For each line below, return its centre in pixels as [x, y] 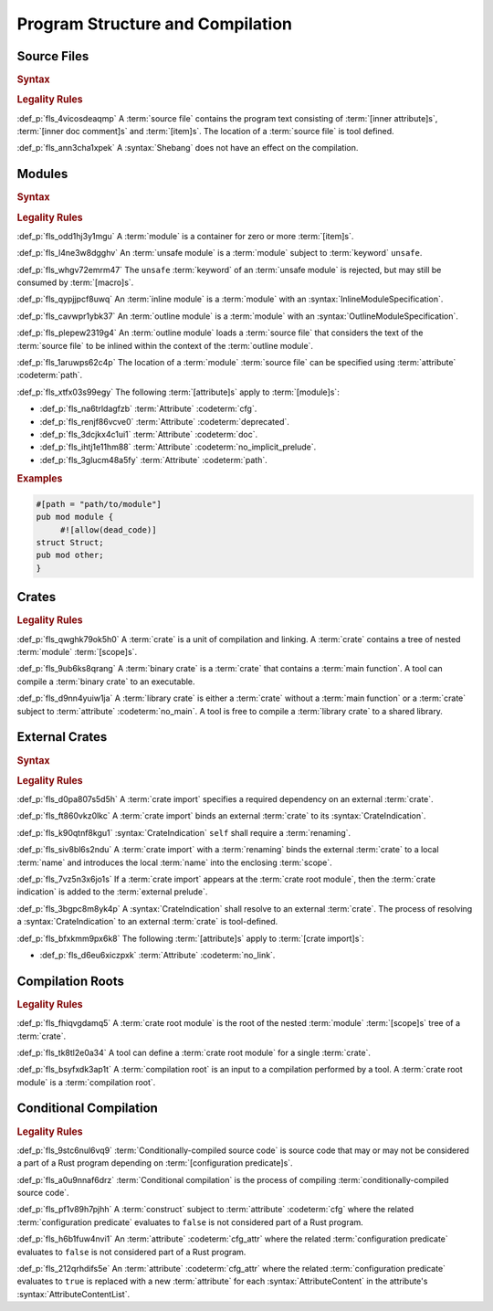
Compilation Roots [71, 981]
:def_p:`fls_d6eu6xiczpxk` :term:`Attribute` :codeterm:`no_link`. [157, 955]
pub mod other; [70, 555]
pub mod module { [75, 517]
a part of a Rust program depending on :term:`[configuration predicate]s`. [155, 1163]
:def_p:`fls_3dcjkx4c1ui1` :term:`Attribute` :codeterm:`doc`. [149, 434]
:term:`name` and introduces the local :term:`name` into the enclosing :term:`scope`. [174, 862]
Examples [40, 479]
